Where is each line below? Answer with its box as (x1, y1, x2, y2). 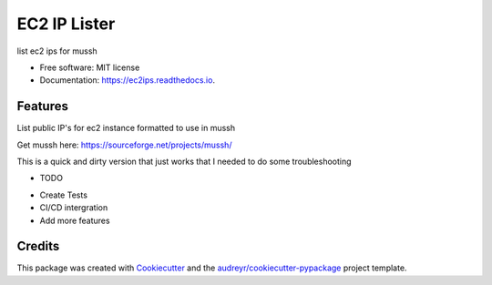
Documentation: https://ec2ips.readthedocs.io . (39, 75, 216, 86)
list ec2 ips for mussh (16, 46, 97, 56)
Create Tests (39, 189, 88, 200)
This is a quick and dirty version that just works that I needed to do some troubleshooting (16, 156, 352, 168)
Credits (16, 239, 60, 254)
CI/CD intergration (39, 202, 108, 213)
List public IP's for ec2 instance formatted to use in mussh (16, 123, 236, 134)
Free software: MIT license (39, 62, 140, 73)
